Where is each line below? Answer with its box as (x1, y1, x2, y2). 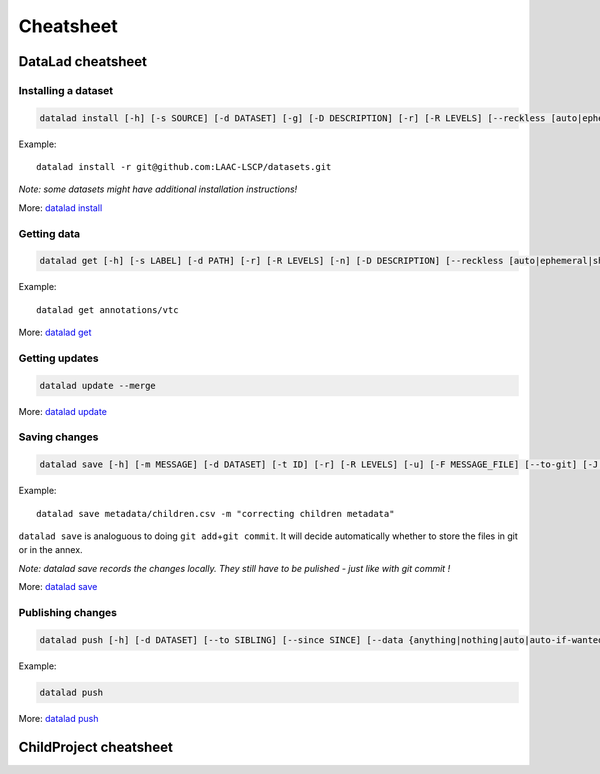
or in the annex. (18, 544, 84, 556)
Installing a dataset (18, 83, 114, 97)
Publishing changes (18, 605, 117, 619)
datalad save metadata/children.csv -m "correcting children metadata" (36, 508, 395, 519)
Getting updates (18, 351, 99, 365)
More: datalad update (18, 405, 107, 417)
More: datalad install (18, 201, 103, 214)
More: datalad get (18, 326, 92, 339)
